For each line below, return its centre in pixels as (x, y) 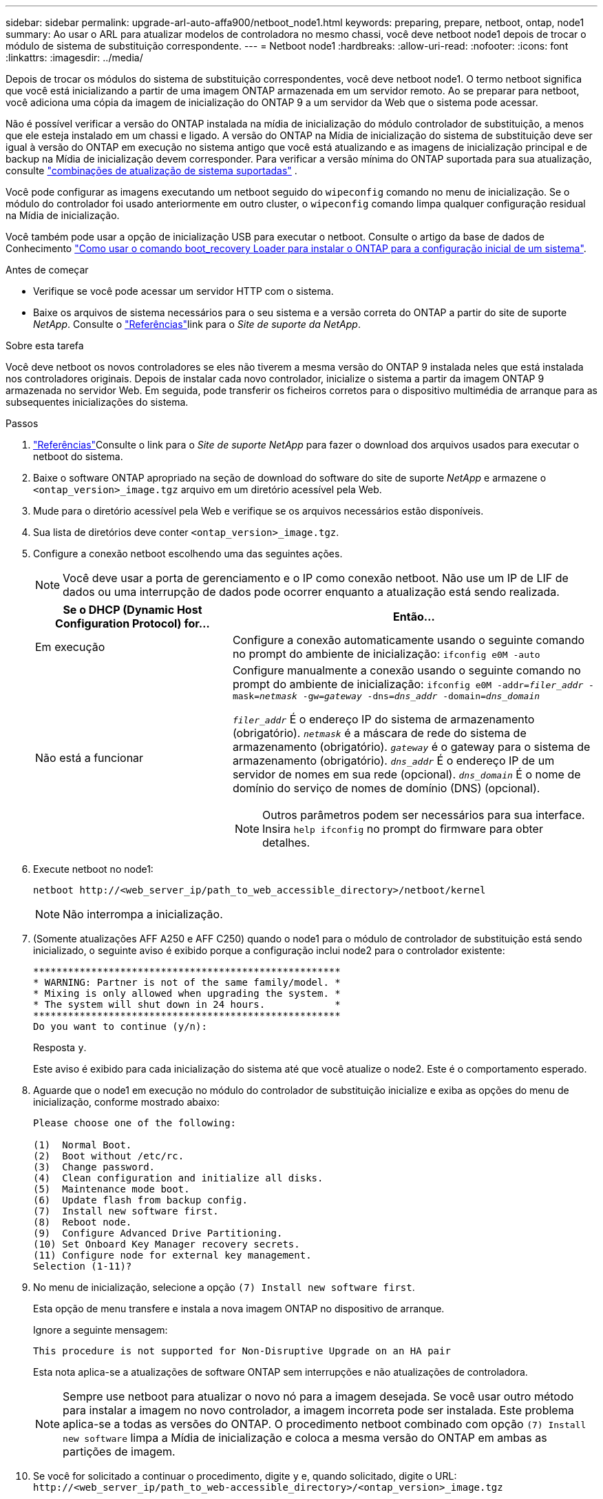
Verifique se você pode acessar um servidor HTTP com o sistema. (183, 291)
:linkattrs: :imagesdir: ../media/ (74, 58)
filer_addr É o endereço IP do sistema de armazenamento (383, 719)
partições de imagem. (119, 1451)
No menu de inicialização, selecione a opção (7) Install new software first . (224, 1287)
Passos (22, 423)
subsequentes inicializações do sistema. (97, 402)
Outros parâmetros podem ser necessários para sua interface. (423, 815)
